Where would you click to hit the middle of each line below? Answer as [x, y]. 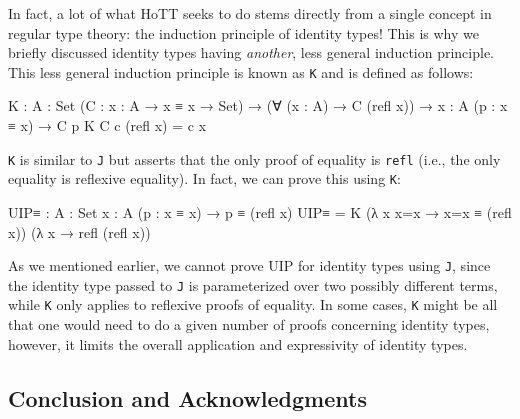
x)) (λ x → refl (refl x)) [79, 231]
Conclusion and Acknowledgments [187, 397]
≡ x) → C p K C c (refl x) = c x [107, 125]
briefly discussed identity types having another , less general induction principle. [251, 52]
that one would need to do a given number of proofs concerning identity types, [249, 324]
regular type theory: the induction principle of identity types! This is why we [243, 32]
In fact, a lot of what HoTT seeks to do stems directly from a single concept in [250, 13]
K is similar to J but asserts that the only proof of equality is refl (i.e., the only [254, 158]
